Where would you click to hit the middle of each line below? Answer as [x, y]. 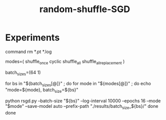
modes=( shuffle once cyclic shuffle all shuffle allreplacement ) [65, 62]
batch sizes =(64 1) [23, 73]
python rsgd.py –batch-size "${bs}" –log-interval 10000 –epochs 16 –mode [83, 101]
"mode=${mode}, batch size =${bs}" [42, 91]
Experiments [33, 38]
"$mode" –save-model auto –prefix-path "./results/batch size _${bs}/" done [82, 107]
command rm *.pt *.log [29, 51]
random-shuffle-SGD [85, 9]
